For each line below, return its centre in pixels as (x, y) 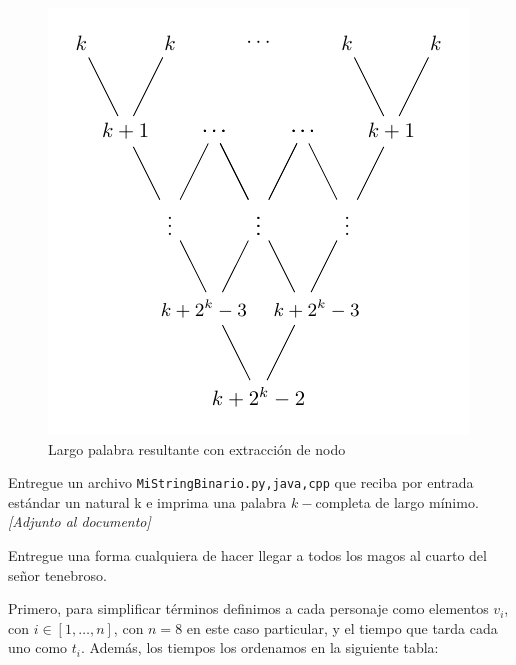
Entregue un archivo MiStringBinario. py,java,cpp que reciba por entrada (241, 482)
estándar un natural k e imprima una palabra (147, 501)
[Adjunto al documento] (79, 521)
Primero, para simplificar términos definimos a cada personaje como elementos (248, 608)
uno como (38, 647)
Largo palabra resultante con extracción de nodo (197, 448)
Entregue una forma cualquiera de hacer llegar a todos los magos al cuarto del (247, 555)
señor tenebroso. (58, 574)
